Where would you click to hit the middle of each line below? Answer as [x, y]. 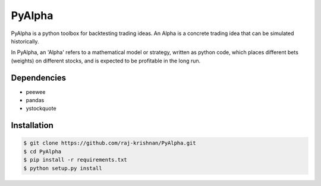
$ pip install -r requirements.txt [75, 160]
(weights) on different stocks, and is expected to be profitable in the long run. [106, 61]
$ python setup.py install [63, 168]
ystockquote [41, 108]
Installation [32, 126]
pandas [35, 100]
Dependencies [39, 78]
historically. [25, 41]
